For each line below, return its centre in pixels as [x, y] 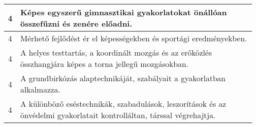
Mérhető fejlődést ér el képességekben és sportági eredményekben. [134, 38]
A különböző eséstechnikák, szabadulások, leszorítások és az [123, 104]
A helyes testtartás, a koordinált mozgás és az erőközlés [116, 52]
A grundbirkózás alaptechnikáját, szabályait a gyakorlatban [123, 78]
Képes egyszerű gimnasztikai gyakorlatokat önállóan [124, 12]
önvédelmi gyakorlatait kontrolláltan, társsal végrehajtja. [118, 115]
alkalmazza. [40, 89]
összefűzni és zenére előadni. [76, 23]
